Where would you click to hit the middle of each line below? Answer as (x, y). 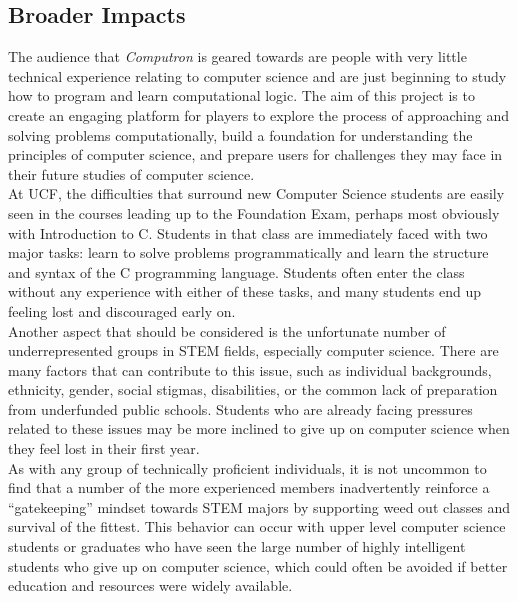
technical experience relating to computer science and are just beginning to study (257, 75)
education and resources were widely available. (150, 585)
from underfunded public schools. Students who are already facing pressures (240, 408)
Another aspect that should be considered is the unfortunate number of (227, 330)
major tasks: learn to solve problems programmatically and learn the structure (248, 252)
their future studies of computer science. (131, 173)
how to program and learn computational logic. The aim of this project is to (241, 95)
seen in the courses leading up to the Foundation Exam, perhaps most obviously (254, 212)
